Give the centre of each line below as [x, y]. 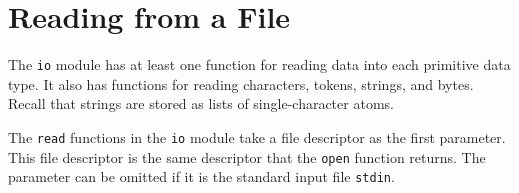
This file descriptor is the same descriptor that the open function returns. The [247, 156]
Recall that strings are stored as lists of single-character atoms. [201, 103]
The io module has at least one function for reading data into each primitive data [259, 64]
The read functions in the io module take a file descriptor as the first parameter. [257, 136]
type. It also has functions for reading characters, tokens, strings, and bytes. [241, 83]
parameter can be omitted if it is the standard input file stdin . [201, 176]
